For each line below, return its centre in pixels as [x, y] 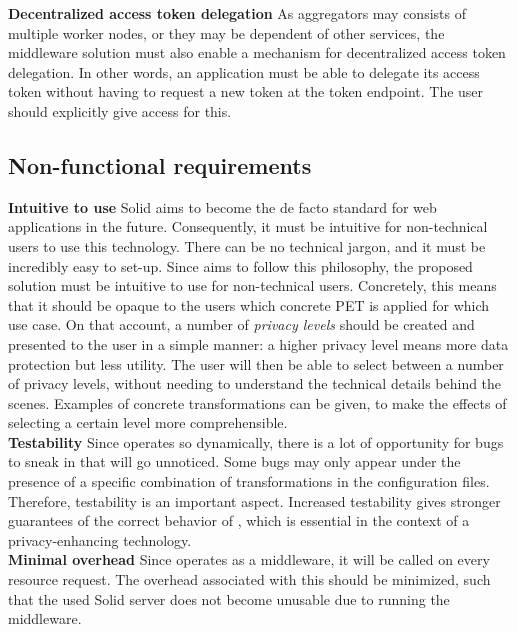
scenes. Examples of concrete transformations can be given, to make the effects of [257, 402]
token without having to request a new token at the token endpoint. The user [246, 91]
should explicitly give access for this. [120, 110]
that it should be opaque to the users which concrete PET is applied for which [249, 304]
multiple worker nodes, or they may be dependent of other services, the [226, 32]
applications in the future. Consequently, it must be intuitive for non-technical [248, 226]
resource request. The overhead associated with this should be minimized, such [249, 579]
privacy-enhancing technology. [100, 539]
